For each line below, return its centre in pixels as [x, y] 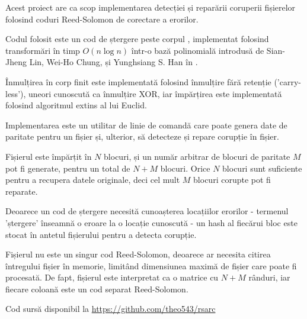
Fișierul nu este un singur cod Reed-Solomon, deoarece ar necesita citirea [138, 254]
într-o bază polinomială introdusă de [198, 50]
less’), [16, 93]
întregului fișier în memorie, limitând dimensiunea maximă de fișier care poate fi [151, 265]
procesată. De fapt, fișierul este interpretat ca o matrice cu [112, 277]
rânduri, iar [269, 277]
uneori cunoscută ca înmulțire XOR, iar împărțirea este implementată [155, 93]
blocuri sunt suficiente [262, 168]
